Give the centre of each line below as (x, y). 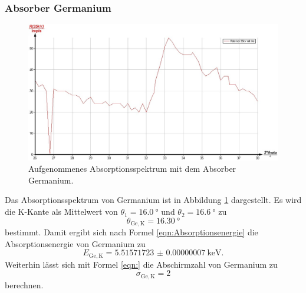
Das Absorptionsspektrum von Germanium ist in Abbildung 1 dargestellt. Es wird (153, 200)
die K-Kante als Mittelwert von (61, 212)
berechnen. (24, 284)
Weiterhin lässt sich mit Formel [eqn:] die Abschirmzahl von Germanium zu (141, 264)
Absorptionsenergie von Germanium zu (75, 243)
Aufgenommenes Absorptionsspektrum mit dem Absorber (132, 169)
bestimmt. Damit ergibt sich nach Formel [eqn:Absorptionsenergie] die (131, 232)
